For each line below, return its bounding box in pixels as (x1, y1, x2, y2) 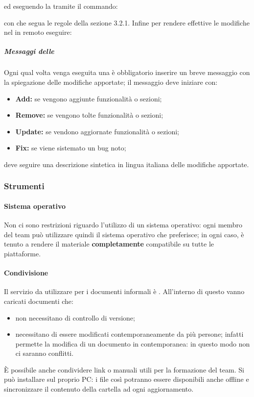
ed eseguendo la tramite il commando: (4, 1, 118, 11)
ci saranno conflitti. (15, 348, 74, 358)
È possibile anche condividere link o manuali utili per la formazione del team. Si (4, 364, 244, 374)
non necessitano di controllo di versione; (15, 312, 135, 323)
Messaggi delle (4, 46, 54, 56)
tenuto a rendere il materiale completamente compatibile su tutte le (4, 239, 214, 249)
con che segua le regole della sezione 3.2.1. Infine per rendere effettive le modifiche (4, 17, 250, 27)
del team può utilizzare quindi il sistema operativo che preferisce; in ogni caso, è (4, 229, 244, 239)
